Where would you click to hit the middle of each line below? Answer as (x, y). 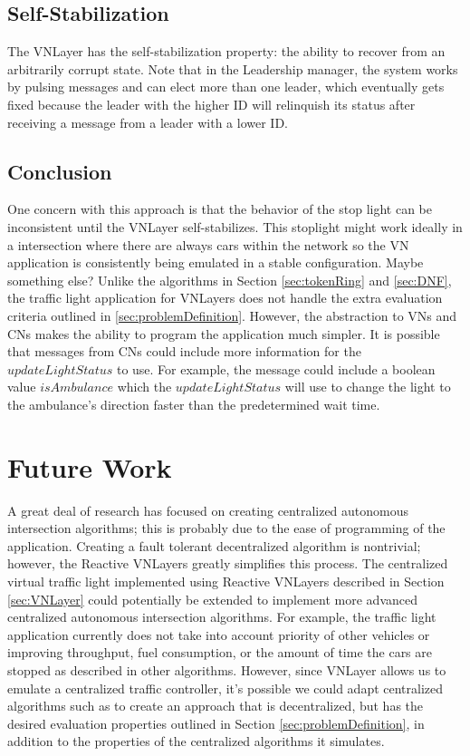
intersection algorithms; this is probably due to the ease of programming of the (226, 528)
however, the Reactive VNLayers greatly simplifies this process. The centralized (228, 563)
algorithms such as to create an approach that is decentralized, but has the (216, 706)
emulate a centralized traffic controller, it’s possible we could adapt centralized (225, 688)
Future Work (90, 466)
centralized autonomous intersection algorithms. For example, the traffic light (222, 617)
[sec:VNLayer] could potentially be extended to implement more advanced (212, 599)
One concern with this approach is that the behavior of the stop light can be (220, 209)
